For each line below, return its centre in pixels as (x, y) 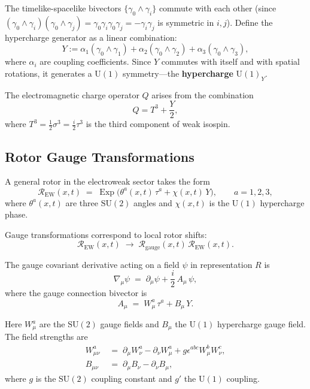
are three (82, 202)
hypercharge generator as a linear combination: (91, 37)
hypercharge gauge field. (262, 324)
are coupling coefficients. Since (95, 61)
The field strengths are (46, 337)
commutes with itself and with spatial (230, 61)
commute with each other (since (218, 8)
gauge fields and (130, 324)
